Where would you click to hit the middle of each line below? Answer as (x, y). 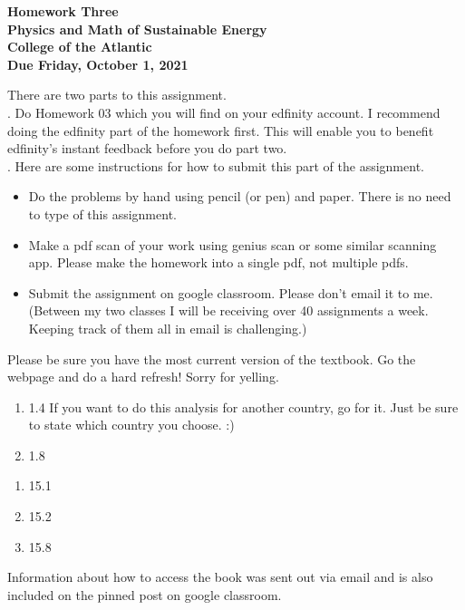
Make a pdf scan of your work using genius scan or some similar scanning (232, 244)
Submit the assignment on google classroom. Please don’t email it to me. (231, 292)
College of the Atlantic (80, 47)
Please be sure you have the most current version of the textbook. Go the (212, 358)
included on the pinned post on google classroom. (145, 594)
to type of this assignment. (102, 213)
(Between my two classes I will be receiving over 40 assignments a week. (228, 310)
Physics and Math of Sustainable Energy (137, 29)
